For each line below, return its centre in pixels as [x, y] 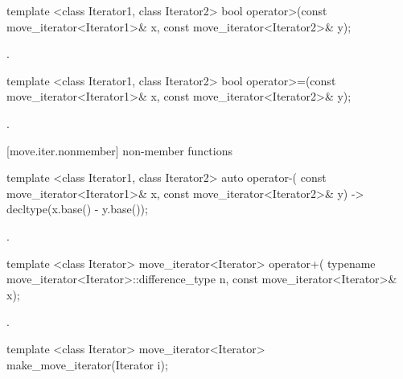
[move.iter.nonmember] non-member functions [119, 150]
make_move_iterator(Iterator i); [87, 364]
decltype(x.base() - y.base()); [77, 209]
